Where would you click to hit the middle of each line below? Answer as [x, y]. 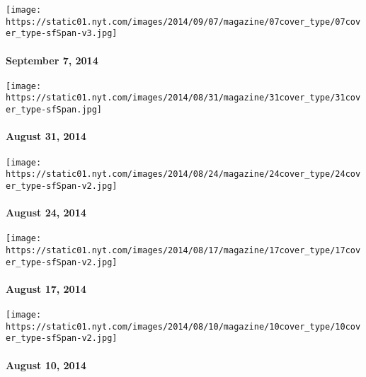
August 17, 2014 [46, 288]
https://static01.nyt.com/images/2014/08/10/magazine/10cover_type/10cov [183, 326]
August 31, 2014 [46, 136]
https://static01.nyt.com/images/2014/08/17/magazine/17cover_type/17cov [183, 250]
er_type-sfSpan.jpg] [54, 110]
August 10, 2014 [46, 365]
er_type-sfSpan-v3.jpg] [62, 34]
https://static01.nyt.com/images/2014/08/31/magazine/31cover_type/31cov [183, 98]
